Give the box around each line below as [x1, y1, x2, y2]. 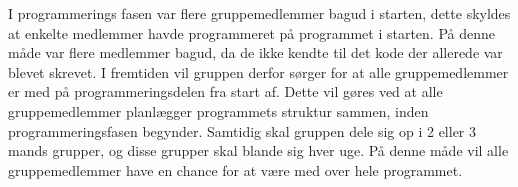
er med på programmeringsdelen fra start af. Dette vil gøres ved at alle [8, 81, 443, 102]
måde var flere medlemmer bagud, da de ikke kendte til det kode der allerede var [8, 42, 503, 63]
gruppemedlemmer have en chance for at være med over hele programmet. [8, 159, 463, 180]
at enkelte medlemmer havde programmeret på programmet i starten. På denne [8, 22, 496, 43]
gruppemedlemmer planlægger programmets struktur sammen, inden [8, 100, 429, 121]
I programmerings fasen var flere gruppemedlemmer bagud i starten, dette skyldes [8, 3, 511, 23]
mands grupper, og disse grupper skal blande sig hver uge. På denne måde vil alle [8, 140, 509, 161]
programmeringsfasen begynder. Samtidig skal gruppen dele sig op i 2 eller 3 [8, 120, 477, 141]
